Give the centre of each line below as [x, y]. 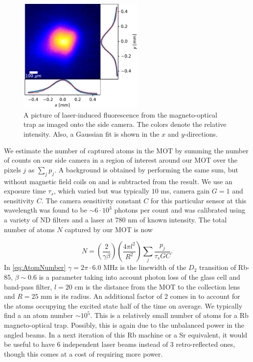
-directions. [201, 134]
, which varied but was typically [102, 191]
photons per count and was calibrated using [180, 210]
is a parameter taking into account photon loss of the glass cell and [139, 277]
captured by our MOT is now [109, 229]
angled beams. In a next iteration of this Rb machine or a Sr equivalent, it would [126, 334]
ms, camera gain [185, 191]
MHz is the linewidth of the [145, 267]
